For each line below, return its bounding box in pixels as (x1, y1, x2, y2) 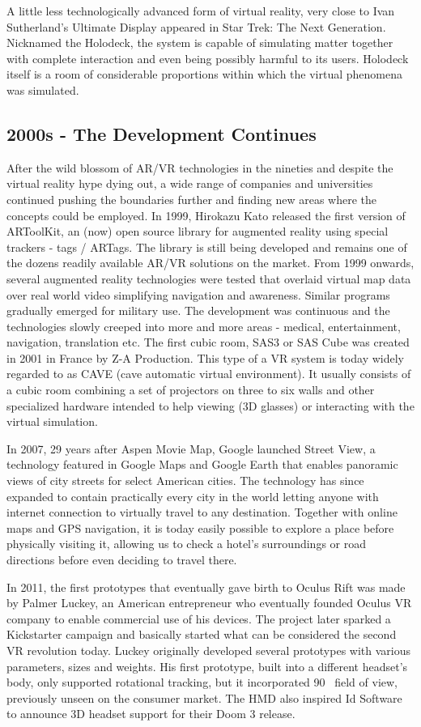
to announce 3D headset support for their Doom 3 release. (6, 705, 296, 722)
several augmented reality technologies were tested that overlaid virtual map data (6, 270, 411, 287)
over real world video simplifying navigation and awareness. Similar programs (6, 286, 390, 303)
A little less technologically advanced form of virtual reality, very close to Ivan (6, 2, 395, 19)
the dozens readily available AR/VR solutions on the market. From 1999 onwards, (6, 254, 415, 271)
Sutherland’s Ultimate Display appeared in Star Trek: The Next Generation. (6, 18, 386, 35)
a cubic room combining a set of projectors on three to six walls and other (6, 381, 375, 398)
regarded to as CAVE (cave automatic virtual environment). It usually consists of (6, 365, 411, 382)
